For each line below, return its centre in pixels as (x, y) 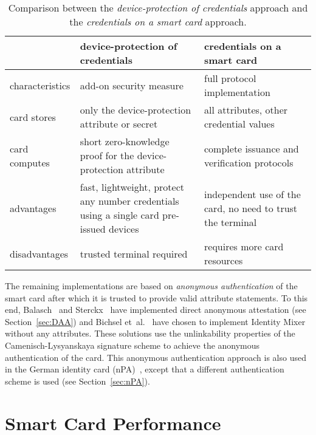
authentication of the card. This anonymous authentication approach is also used (156, 357)
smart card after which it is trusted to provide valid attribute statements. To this (156, 297)
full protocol (230, 78)
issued (93, 229)
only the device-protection (136, 110)
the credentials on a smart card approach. (158, 22)
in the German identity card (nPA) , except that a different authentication (145, 369)
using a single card (119, 215)
